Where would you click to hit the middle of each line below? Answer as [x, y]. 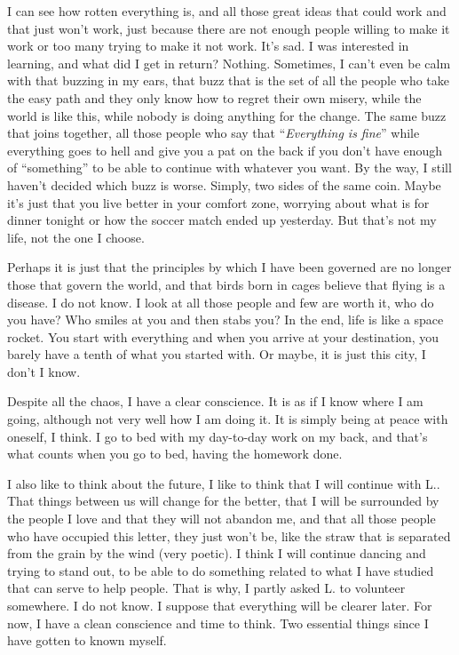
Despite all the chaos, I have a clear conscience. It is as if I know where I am [215, 401]
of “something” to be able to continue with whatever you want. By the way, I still [229, 168]
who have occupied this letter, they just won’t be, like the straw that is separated [229, 535]
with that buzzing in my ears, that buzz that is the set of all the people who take [229, 80]
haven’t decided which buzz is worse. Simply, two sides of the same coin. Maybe [224, 184]
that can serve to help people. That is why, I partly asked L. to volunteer [206, 588]
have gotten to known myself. [87, 640]
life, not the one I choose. [76, 237]
